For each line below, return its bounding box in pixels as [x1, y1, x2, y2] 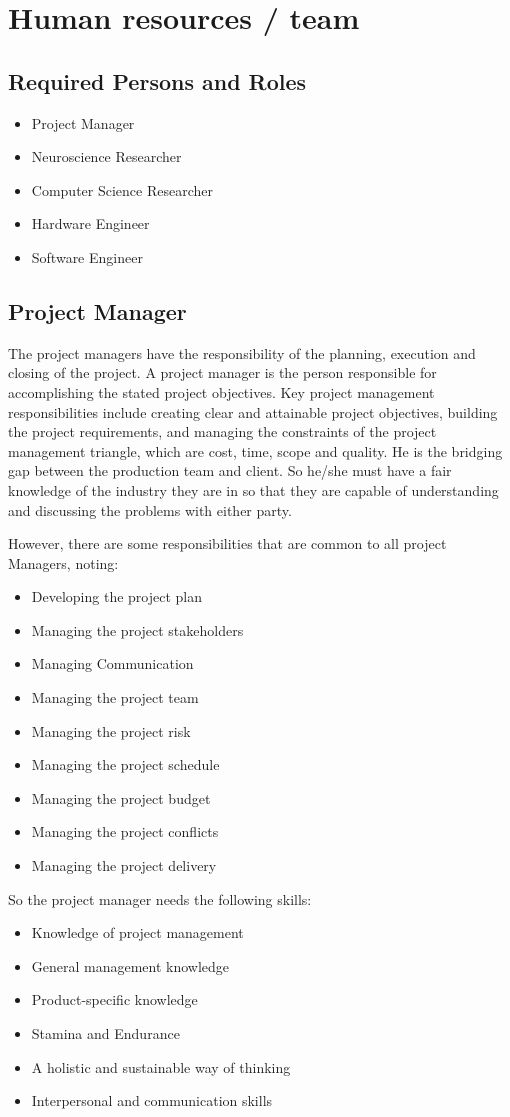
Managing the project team [31, 687, 199, 708]
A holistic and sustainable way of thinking [31, 1056, 291, 1077]
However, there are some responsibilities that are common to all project [8, 533, 447, 554]
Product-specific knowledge [31, 989, 198, 1010]
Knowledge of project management [31, 922, 244, 943]
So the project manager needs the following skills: [8, 888, 312, 909]
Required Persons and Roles [8, 65, 307, 96]
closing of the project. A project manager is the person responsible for [8, 362, 437, 383]
